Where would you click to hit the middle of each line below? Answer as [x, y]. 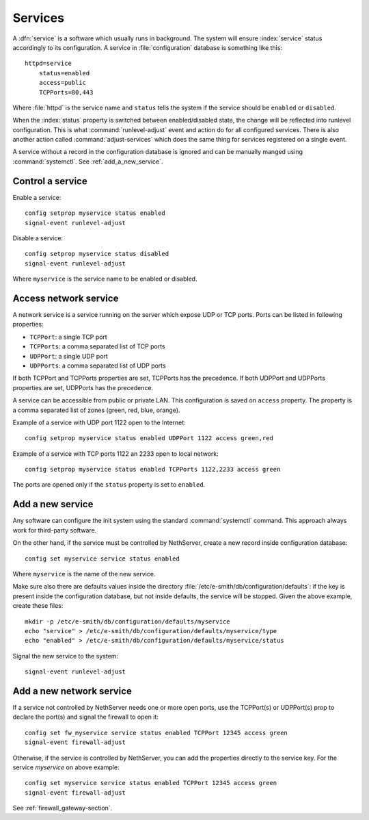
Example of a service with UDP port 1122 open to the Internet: [99, 422]
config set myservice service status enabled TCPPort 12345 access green [151, 783]
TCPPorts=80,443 [66, 92]
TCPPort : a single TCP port [68, 337]
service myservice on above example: [66, 767]
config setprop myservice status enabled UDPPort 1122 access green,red [149, 438]
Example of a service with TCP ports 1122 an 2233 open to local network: [115, 453]
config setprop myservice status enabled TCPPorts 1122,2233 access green [153, 470]
